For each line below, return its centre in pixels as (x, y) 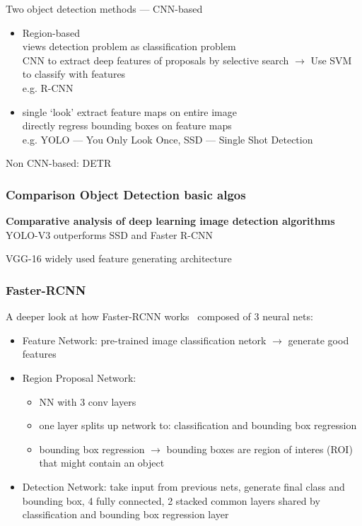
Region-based (51, 32)
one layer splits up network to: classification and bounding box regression (198, 425)
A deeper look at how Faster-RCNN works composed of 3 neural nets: (159, 316)
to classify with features (74, 74)
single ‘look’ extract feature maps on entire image (129, 111)
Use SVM (331, 60)
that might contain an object (102, 463)
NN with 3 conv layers (88, 401)
